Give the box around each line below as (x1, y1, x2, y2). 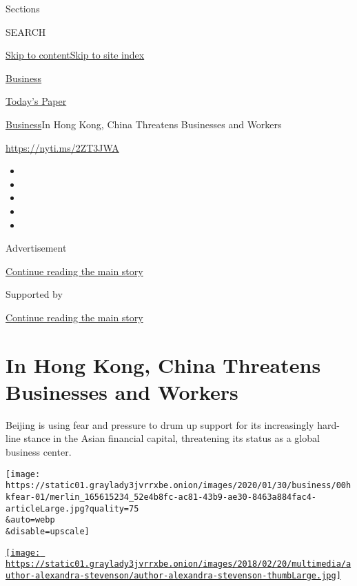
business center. (6, 445, 72, 458)
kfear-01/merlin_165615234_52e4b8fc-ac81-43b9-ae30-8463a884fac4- (6, 492, 317, 502)
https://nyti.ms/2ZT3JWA (6, 140, 119, 154)
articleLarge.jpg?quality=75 (6, 503, 139, 514)
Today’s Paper (6, 94, 67, 108)
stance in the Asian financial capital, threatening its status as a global (23, 431, 320, 445)
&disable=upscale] (6, 526, 90, 536)
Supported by (6, 287, 63, 301)
